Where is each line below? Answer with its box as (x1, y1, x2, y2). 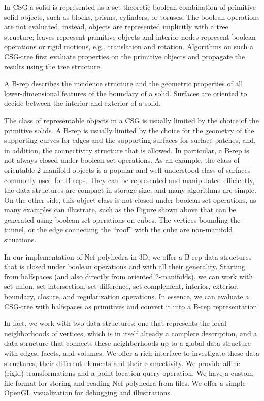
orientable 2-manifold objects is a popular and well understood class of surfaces (4, 164, 251, 175)
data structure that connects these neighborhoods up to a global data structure (4, 338, 251, 348)
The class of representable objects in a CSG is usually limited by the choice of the (4, 115, 259, 125)
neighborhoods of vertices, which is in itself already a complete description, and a (4, 327, 257, 338)
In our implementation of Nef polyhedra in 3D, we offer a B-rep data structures (4, 251, 252, 262)
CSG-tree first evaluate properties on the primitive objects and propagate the (4, 51, 245, 61)
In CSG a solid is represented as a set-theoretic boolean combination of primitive (4, 2, 256, 12)
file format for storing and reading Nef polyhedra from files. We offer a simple (4, 377, 246, 388)
